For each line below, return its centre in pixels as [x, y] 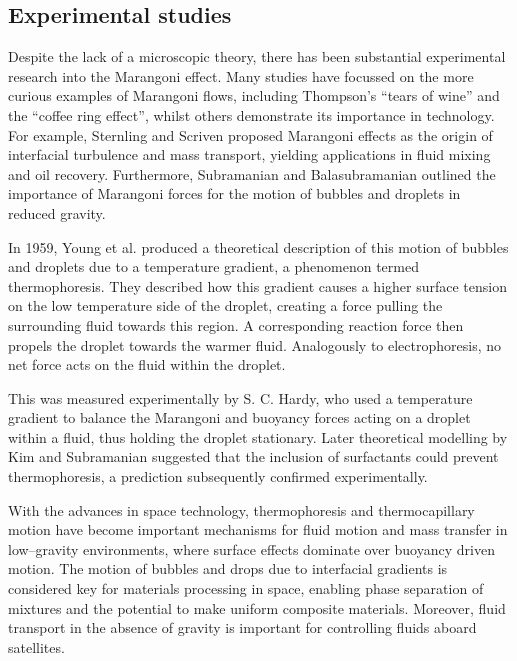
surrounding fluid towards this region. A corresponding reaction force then [236, 324]
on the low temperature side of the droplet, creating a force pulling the [225, 305]
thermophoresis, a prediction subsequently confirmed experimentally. [218, 476]
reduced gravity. [57, 212]
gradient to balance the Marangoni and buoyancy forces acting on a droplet [239, 417]
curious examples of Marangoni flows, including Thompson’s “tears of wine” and [254, 95]
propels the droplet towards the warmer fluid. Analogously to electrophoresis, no [255, 344]
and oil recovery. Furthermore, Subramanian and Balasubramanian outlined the [252, 173]
